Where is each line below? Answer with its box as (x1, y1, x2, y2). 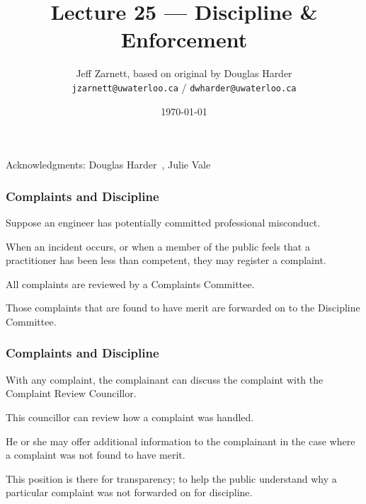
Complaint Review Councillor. (6, 386, 137, 401)
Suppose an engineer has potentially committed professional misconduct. (6, 214, 321, 229)
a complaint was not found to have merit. (6, 447, 185, 462)
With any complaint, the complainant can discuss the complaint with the (6, 372, 324, 386)
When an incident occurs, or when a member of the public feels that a (6, 239, 310, 253)
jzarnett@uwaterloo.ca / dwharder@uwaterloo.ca (72, 79, 297, 94)
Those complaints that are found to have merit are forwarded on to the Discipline (6, 300, 360, 315)
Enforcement (120, 25, 248, 54)
